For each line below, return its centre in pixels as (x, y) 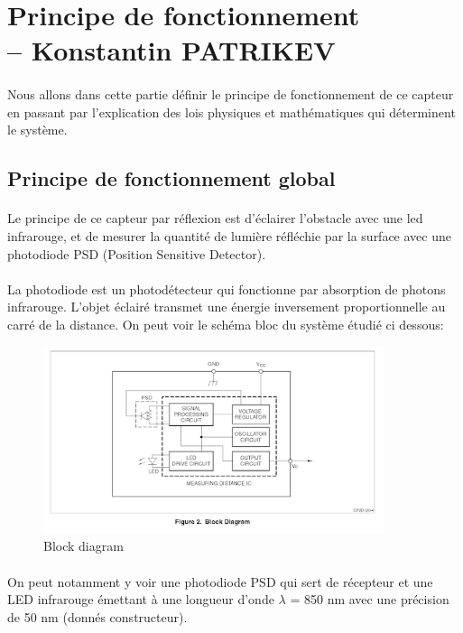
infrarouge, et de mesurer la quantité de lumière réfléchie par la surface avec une (229, 235)
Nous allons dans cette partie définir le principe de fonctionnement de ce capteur (231, 94)
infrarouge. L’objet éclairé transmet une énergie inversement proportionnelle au (227, 307)
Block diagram (83, 546)
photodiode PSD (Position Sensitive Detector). (137, 253)
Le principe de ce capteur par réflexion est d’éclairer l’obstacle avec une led (215, 218)
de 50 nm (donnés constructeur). (97, 616)
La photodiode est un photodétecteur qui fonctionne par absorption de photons (227, 289)
